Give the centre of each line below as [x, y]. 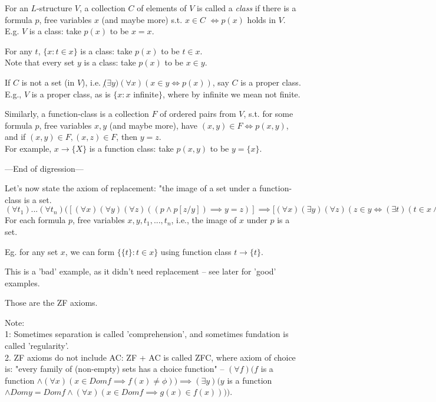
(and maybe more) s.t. [142, 19]
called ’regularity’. [37, 346]
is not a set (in [48, 82]
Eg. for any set [32, 251]
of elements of [162, 8]
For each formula [35, 220]
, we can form [90, 251]
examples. [22, 282]
